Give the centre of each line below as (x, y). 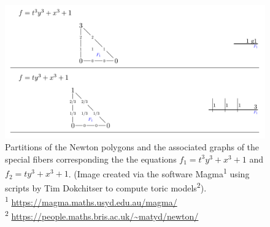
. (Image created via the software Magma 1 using (159, 172)
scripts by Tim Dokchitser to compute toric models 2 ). (106, 187)
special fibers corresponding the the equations (91, 159)
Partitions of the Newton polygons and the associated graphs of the (132, 147)
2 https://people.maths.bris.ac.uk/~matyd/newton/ (102, 215)
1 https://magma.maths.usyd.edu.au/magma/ (91, 201)
